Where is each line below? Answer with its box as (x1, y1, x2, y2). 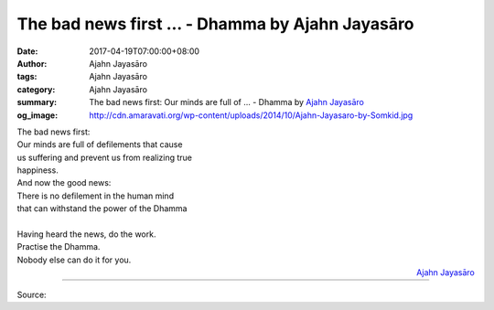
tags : (16, 71, 38, 82)
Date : (16, 46, 38, 57)
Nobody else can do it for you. (16, 254, 132, 265)
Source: (16, 289, 47, 300)
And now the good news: (16, 177, 112, 188)
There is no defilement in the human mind (16, 190, 174, 201)
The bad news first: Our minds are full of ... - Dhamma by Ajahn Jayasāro (89, 97, 365, 108)
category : (16, 83, 56, 95)
